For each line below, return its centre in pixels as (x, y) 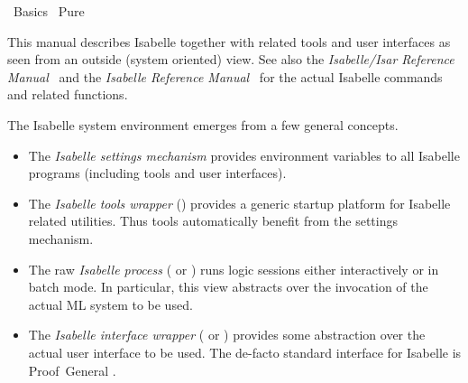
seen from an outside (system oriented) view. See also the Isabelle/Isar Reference (231, 59)
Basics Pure (49, 11)
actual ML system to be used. (110, 304)
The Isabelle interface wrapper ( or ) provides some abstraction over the (227, 335)
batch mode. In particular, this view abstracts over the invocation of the (228, 287)
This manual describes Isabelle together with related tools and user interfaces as (229, 41)
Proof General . (72, 370)
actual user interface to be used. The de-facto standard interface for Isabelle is (245, 352)
